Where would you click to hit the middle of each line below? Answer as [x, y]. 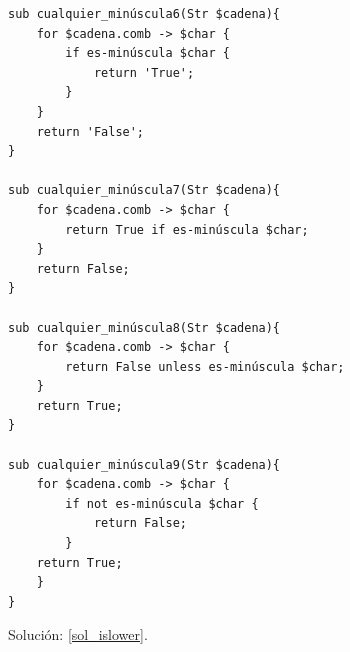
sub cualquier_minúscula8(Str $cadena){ [144, 327]
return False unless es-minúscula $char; [205, 366]
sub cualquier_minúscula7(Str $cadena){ [144, 190]
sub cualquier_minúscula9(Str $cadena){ [144, 464]
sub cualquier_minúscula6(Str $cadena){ [144, 14]
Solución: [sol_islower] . [78, 634]
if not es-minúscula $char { [162, 503]
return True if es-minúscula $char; [187, 229]
